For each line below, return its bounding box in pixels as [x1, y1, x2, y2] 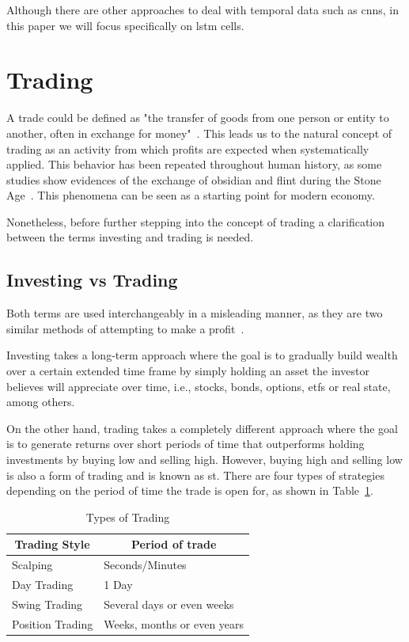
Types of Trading [85, 508, 170, 525]
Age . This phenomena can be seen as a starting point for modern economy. [6, 187, 375, 203]
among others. [6, 393, 75, 410]
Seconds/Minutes [104, 557, 187, 573]
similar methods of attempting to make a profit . [6, 320, 244, 336]
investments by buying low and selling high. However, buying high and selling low [6, 451, 403, 468]
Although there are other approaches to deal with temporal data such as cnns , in [6, 2, 399, 17]
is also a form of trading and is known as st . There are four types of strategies [6, 466, 384, 483]
